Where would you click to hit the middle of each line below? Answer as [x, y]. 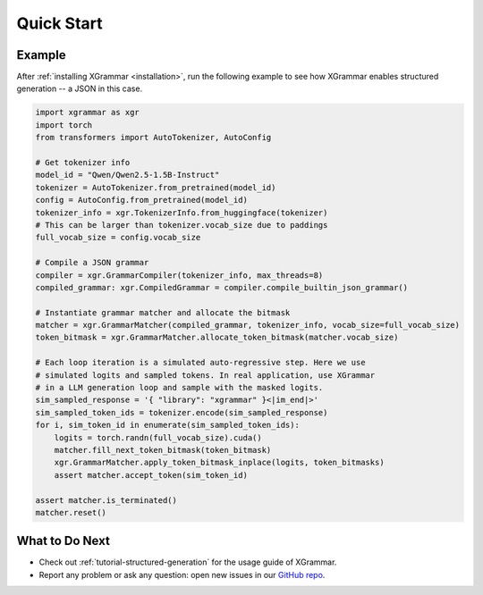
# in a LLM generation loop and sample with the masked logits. [179, 388]
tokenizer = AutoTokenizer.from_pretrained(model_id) [156, 187]
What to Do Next [64, 541]
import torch [64, 125]
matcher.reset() [71, 512]
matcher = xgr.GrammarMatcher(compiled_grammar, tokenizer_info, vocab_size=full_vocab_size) [248, 325]
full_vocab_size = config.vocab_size [118, 238]
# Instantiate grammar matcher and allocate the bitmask [163, 312]
